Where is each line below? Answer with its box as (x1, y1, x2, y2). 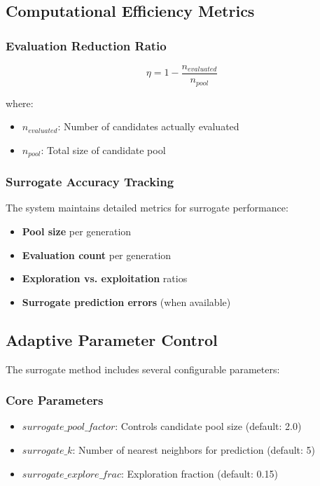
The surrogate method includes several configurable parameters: (6, 361, 280, 376)
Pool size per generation (22, 223, 132, 238)
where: (6, 95, 34, 110)
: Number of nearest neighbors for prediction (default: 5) (72, 442, 315, 457)
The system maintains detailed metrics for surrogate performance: (6, 200, 288, 215)
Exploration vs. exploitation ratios (22, 271, 188, 286)
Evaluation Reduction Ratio (6, 36, 167, 54)
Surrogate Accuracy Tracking (6, 173, 174, 190)
